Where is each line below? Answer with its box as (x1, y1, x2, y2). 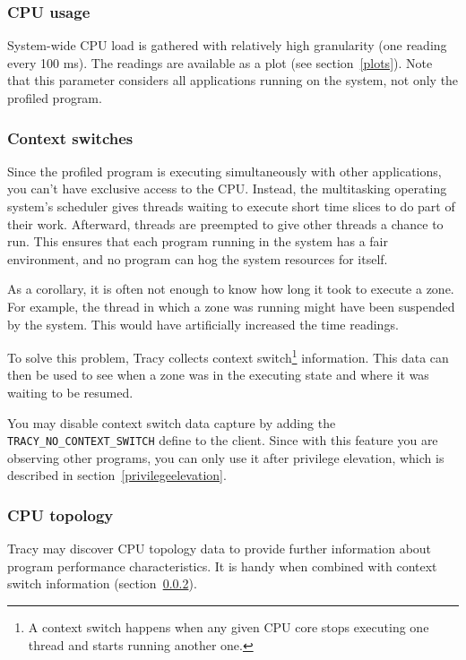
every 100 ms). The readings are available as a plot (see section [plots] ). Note (7, 53, 433, 72)
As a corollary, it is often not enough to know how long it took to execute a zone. (7, 279, 454, 298)
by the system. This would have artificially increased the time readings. (7, 314, 399, 333)
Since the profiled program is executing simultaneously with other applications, (7, 161, 442, 180)
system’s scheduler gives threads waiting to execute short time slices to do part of (7, 197, 455, 215)
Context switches (7, 126, 134, 149)
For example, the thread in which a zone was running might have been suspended (7, 296, 455, 315)
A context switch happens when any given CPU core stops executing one (28, 618, 429, 637)
